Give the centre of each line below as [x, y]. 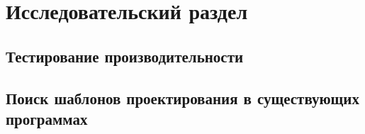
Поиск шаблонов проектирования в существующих [182, 97]
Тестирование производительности [125, 56]
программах [47, 118]
